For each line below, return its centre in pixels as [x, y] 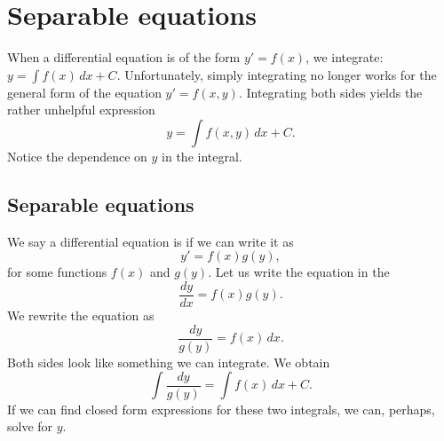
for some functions [57, 272]
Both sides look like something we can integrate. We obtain [169, 362]
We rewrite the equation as [81, 315]
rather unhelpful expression [81, 110]
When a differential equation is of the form [124, 57]
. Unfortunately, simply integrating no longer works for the [277, 74]
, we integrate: [345, 57]
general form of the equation [84, 92]
